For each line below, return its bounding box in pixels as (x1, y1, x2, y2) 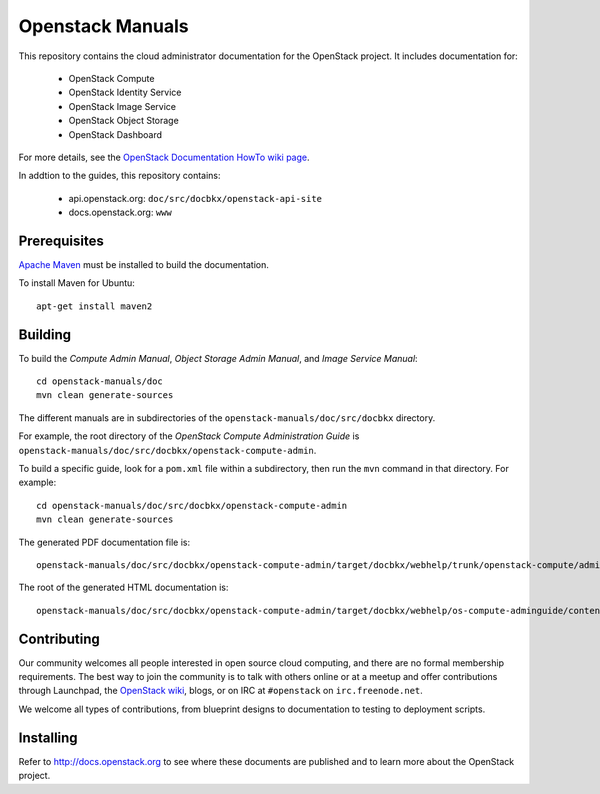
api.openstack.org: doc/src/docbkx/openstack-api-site (68, 192, 323, 204)
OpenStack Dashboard (68, 128, 163, 140)
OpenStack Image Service (68, 100, 177, 112)
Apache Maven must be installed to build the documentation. (18, 258, 270, 270)
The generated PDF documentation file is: (18, 536, 190, 548)
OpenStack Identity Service (68, 86, 182, 99)
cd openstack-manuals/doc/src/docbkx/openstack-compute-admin (36, 500, 348, 511)
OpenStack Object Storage (68, 115, 179, 127)
